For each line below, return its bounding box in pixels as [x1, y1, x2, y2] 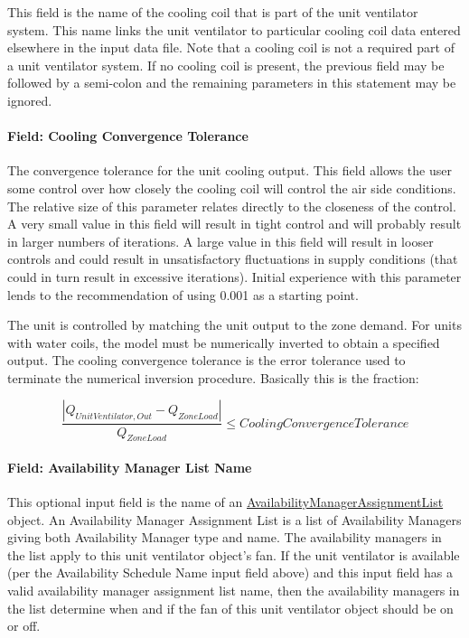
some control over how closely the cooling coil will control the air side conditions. [7, 178, 456, 197]
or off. [7, 616, 41, 635]
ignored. [7, 90, 52, 109]
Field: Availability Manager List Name [7, 457, 252, 476]
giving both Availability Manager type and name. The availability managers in [7, 528, 442, 547]
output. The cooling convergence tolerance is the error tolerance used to [7, 351, 406, 370]
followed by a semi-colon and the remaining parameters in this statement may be [7, 73, 456, 92]
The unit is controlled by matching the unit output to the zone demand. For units [7, 315, 462, 334]
